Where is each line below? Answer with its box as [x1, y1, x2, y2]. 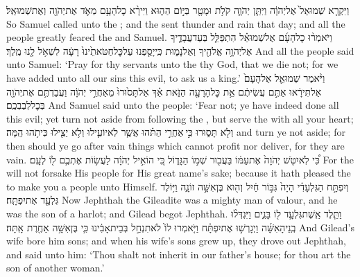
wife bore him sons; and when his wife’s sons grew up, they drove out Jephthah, [6, 233, 346, 248]
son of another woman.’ [6, 260, 105, 275]
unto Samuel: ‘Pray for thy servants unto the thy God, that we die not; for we [6, 57, 338, 71]
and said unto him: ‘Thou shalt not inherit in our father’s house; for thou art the [6, 247, 351, 261]
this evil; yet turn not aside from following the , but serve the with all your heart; [6, 111, 354, 125]
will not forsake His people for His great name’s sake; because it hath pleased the [6, 166, 351, 180]
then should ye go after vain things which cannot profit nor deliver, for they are [6, 138, 345, 152]
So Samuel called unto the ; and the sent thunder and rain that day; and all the [6, 16, 345, 30]
